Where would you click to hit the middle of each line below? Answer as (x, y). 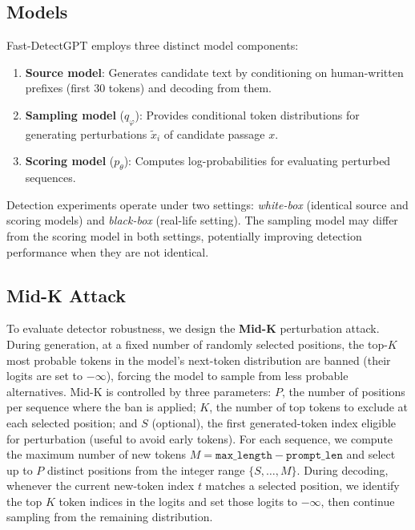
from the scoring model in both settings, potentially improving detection (184, 235)
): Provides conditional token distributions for (247, 114)
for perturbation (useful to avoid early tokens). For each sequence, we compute (200, 438)
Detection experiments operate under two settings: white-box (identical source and (207, 204)
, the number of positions (343, 391)
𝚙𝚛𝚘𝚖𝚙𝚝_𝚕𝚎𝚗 (314, 456)
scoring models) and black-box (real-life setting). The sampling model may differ (202, 220)
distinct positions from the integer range (146, 469)
